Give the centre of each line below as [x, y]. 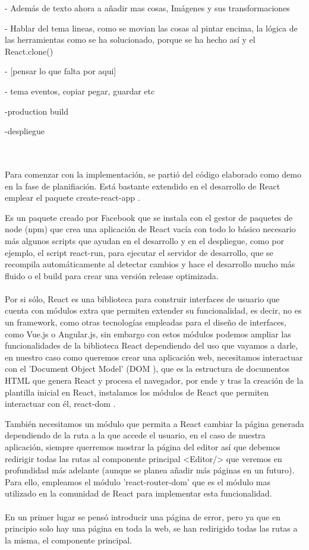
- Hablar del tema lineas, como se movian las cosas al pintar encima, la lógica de [151, 28]
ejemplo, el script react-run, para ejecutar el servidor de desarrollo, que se [139, 252]
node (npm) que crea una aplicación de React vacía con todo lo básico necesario [150, 229]
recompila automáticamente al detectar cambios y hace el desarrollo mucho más [150, 264]
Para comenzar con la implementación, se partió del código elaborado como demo [153, 174]
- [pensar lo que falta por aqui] [61, 71]
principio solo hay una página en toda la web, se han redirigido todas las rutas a [151, 528]
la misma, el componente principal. [69, 540]
